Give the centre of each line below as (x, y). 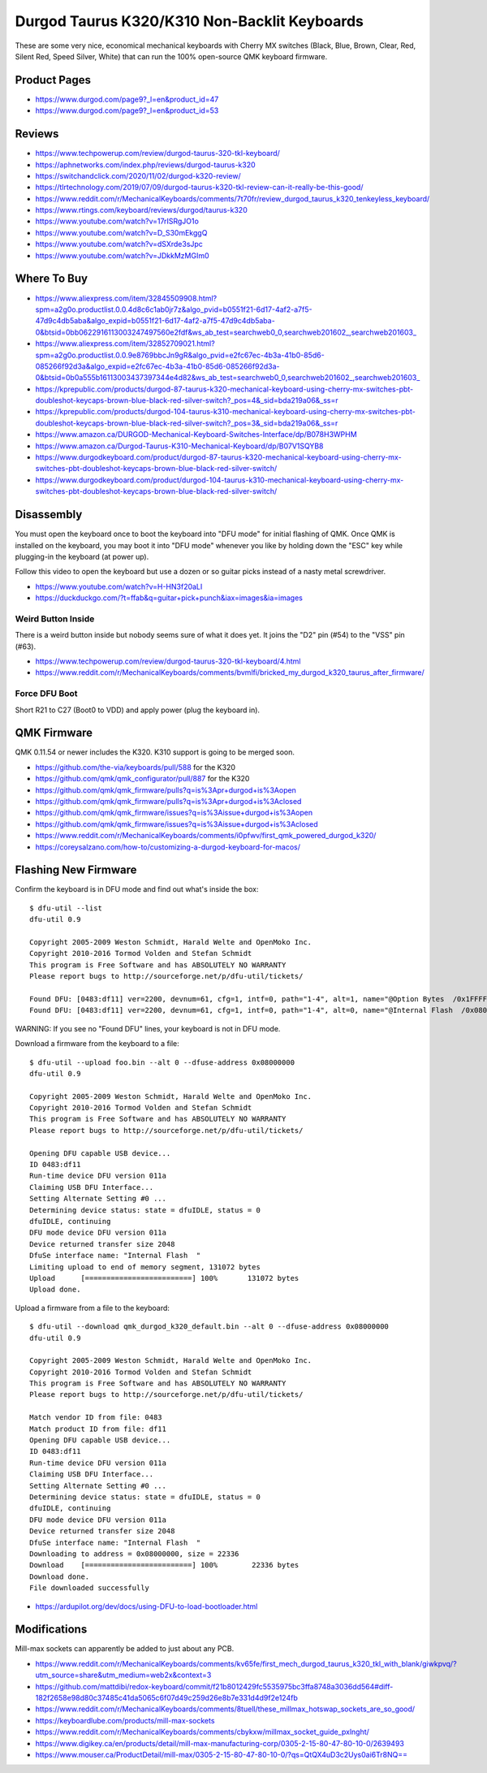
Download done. (60, 1576)
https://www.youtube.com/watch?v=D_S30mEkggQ (121, 232)
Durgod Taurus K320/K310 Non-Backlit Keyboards (190, 21)
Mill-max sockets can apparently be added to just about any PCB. (125, 1649)
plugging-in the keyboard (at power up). (82, 556)
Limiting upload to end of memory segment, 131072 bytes (145, 1267)
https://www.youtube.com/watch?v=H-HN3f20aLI (119, 586)
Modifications (51, 1630)
